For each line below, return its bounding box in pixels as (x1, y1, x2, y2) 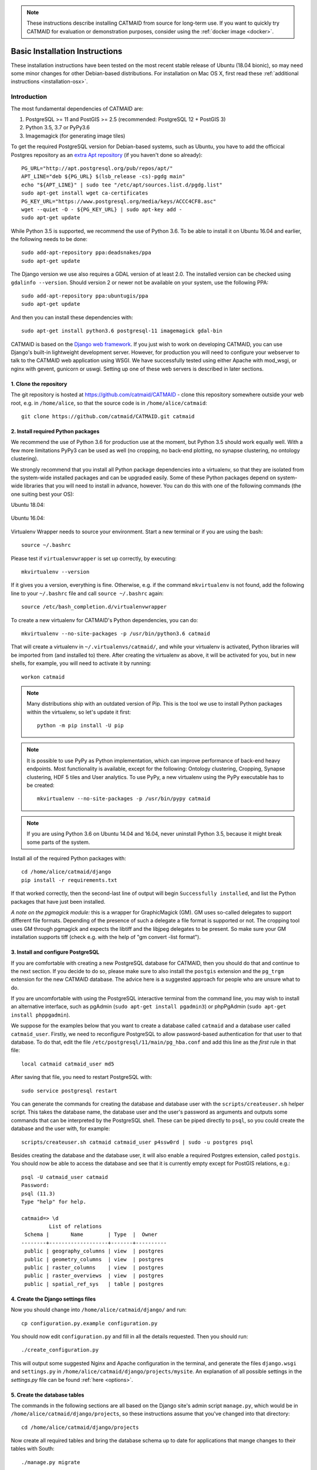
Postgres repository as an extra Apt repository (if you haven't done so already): (11, 151, 203, 158)
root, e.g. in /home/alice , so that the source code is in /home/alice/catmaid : (11, 399, 208, 406)
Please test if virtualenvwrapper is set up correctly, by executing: (11, 554, 177, 562)
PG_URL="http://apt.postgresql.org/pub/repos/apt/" (21, 165, 173, 172)
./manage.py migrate (21, 1459, 80, 1465)
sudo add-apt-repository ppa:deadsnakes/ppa (21, 249, 152, 256)
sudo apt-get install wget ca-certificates (21, 190, 149, 196)
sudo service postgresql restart (21, 1087, 117, 1094)
